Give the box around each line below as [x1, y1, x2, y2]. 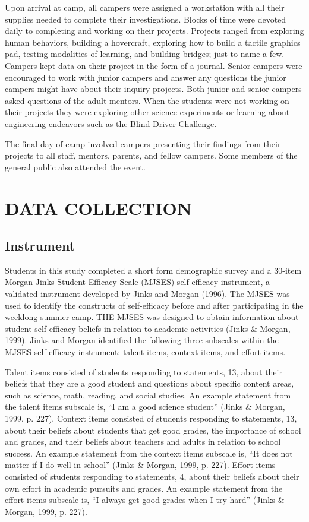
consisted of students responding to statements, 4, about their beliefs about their [5, 470, 299, 482]
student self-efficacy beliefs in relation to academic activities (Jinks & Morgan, [5, 322, 291, 334]
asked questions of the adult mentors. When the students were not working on [5, 94, 289, 106]
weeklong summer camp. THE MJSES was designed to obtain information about [5, 311, 299, 323]
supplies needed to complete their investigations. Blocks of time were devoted [5, 12, 286, 25]
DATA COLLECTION [5, 195, 192, 220]
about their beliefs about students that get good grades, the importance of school [5, 423, 301, 436]
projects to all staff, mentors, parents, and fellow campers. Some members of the [5, 149, 298, 162]
